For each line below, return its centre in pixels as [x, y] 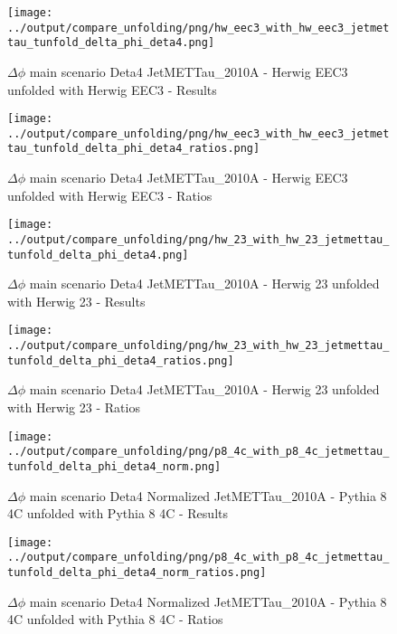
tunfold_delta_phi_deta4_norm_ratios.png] [137, 573]
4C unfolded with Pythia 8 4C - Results [118, 513]
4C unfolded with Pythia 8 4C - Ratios [115, 619]
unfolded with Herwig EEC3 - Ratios [110, 195]
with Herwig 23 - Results [76, 301]
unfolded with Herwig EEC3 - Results [112, 89]
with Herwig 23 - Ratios [74, 407]
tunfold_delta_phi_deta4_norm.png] [114, 466]
